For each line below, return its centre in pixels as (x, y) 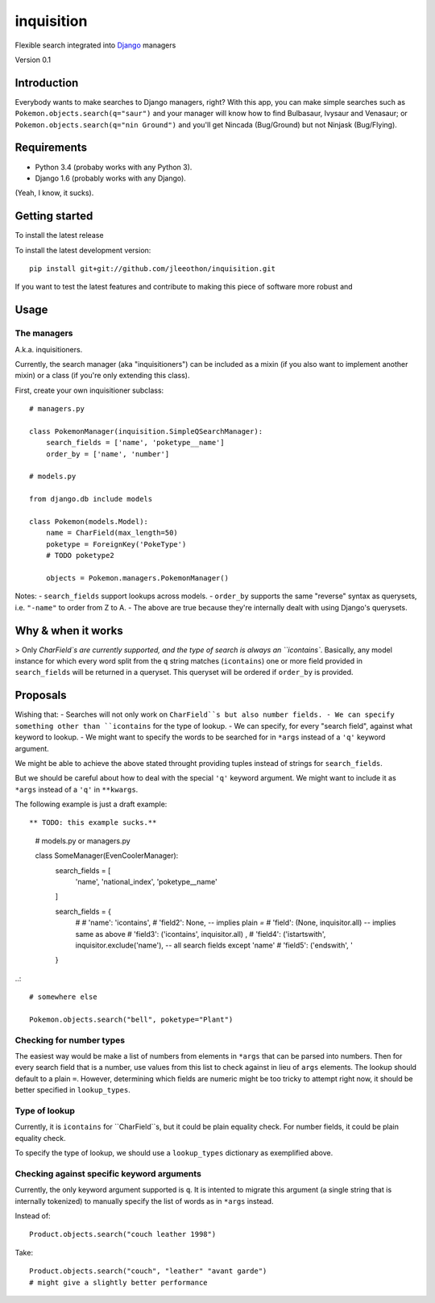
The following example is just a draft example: (91, 804)
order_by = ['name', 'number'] (108, 454)
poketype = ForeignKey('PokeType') (116, 544)
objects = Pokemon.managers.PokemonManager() (137, 578)
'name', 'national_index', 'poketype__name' (146, 882)
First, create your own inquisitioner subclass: (89, 390)
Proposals (41, 695)
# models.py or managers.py (83, 841)
